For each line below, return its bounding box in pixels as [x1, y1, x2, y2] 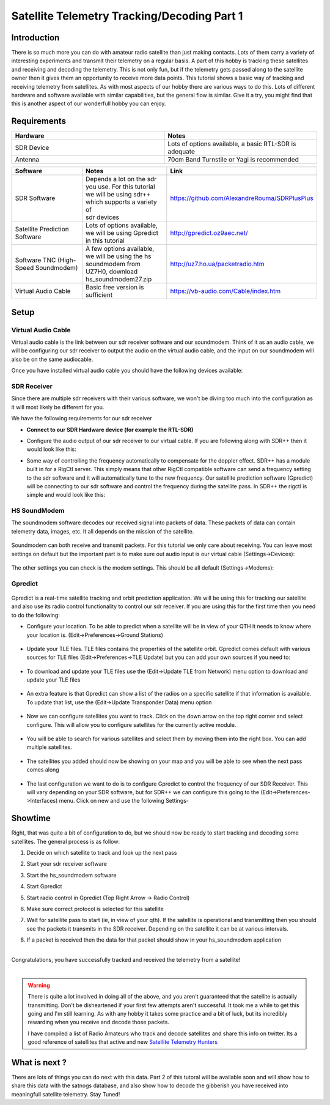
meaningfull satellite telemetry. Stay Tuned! [11, 1090, 120, 1098]
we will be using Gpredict [86, 229, 159, 237]
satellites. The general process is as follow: [11, 838, 120, 845]
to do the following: [11, 611, 61, 619]
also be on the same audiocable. [11, 355, 94, 363]
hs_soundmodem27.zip [86, 275, 152, 284]
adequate [167, 147, 195, 156]
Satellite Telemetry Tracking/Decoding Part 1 [11, 9, 243, 23]
